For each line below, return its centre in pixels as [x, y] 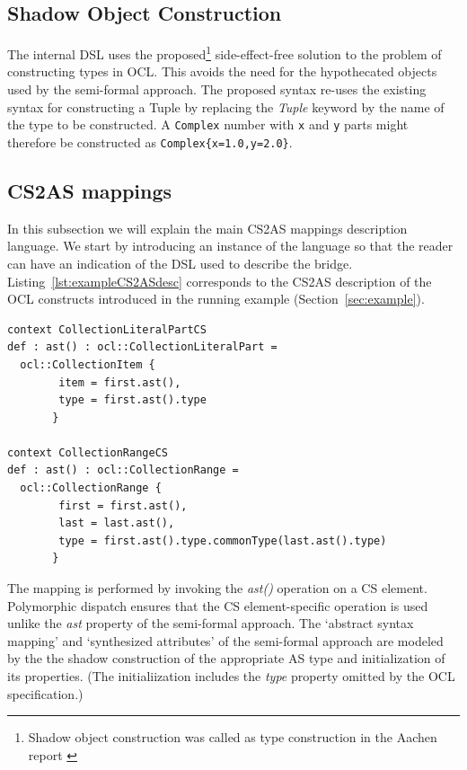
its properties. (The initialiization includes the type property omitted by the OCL [231, 676]
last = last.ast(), [117, 523]
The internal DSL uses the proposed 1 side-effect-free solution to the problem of [225, 53]
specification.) [45, 693]
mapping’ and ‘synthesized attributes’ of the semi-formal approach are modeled [225, 640]
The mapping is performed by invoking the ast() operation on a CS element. [217, 588]
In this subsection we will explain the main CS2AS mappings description [207, 228]
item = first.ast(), [120, 382]
